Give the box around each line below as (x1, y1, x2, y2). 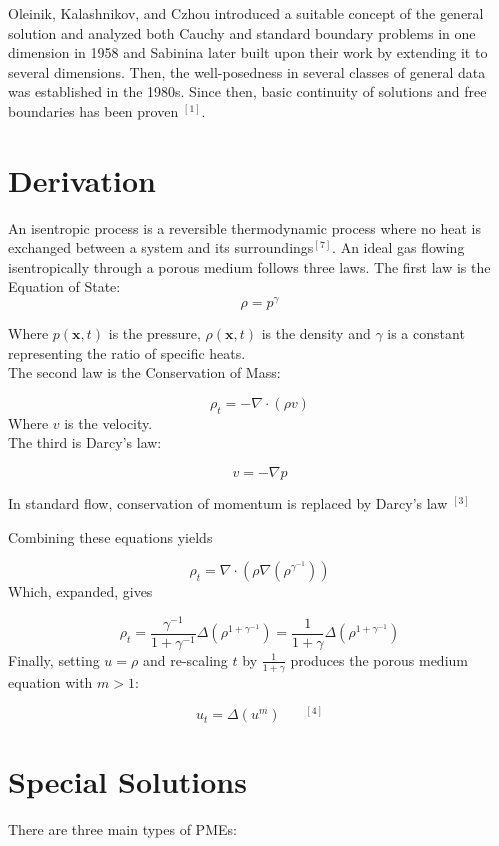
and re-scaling (142, 649, 228, 670)
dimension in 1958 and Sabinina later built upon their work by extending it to (8, 42, 488, 63)
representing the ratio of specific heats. (8, 342, 246, 363)
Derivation (8, 159, 156, 200)
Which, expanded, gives (8, 581, 153, 602)
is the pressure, (108, 323, 201, 344)
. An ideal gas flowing (332, 237, 465, 258)
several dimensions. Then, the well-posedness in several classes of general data (8, 61, 486, 82)
